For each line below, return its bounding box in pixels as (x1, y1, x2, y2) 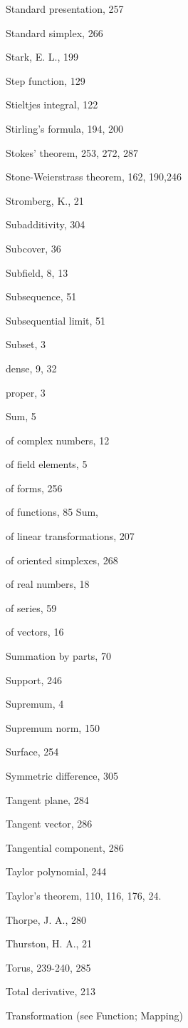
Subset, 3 (6, 337, 46, 352)
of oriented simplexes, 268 (6, 552, 118, 567)
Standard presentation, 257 (6, 1, 124, 16)
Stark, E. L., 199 (6, 49, 78, 64)
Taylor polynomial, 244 (6, 864, 107, 879)
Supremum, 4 (6, 696, 64, 711)
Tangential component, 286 (6, 840, 124, 855)
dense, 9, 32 (6, 360, 57, 375)
